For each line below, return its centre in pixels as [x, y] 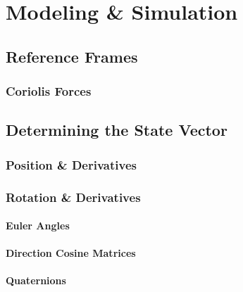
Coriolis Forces [49, 91]
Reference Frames [72, 56]
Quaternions [36, 280]
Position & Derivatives [71, 164]
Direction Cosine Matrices [71, 253]
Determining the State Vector [117, 130]
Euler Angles [38, 226]
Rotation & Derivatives [73, 197]
